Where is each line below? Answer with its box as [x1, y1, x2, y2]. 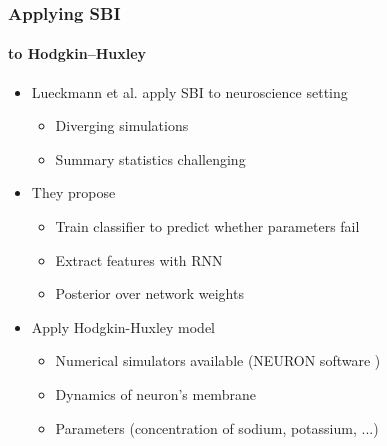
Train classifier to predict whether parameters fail [55, 216, 360, 237]
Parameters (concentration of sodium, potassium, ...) [55, 417, 379, 438]
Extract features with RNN [55, 249, 223, 270]
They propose [31, 182, 116, 203]
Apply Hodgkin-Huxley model [31, 316, 216, 337]
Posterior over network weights [55, 283, 244, 304]
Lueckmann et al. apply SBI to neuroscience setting [31, 81, 348, 102]
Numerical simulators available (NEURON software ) [55, 350, 381, 371]
